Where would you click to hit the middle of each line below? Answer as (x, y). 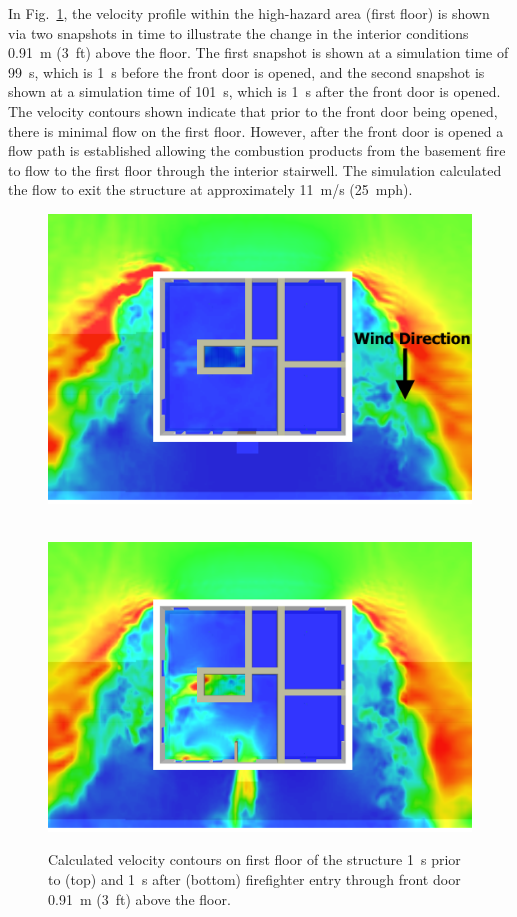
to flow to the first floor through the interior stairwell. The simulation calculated (255, 169)
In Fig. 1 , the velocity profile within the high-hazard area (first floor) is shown (249, 13)
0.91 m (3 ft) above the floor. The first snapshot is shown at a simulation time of (258, 52)
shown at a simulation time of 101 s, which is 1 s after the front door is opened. (254, 91)
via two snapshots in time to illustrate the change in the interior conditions (238, 32)
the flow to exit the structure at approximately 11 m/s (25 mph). (210, 189)
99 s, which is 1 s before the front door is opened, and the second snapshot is (246, 71)
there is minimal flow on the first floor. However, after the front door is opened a (256, 130)
